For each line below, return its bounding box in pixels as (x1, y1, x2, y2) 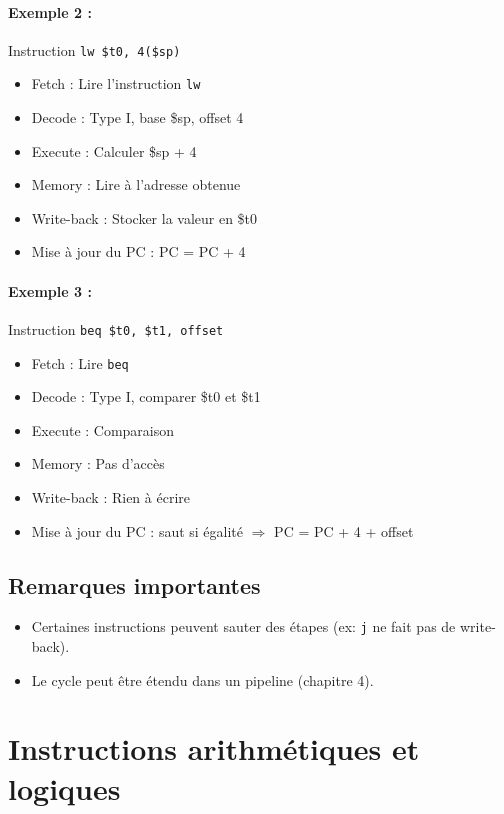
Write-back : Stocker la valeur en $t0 (31, 207, 258, 228)
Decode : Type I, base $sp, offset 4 (31, 107, 244, 128)
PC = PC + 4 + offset (274, 520, 414, 541)
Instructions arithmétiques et (8, 728, 420, 769)
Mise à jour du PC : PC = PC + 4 (31, 241, 246, 262)
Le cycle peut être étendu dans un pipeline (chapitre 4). (31, 669, 374, 690)
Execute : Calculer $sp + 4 (31, 140, 197, 161)
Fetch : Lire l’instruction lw (31, 73, 201, 94)
